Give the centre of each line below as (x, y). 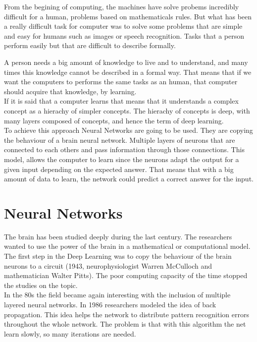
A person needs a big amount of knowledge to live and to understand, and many (126, 62)
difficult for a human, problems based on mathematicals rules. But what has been (128, 16)
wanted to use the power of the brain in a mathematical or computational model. (127, 246)
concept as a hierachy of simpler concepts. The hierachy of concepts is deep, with (127, 110)
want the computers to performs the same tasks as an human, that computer (121, 82)
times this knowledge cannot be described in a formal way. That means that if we (128, 72)
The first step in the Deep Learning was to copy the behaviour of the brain (118, 256)
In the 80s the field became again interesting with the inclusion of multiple (117, 295)
